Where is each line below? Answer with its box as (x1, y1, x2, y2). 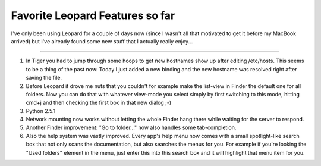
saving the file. (26, 74, 62, 82)
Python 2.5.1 (26, 107, 56, 114)
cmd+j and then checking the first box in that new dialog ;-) (26, 99, 172, 107)
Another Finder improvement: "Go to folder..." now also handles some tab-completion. (26, 124, 237, 131)
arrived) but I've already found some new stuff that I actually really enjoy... (11, 37, 193, 45)
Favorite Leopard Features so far (11, 9, 175, 22)
